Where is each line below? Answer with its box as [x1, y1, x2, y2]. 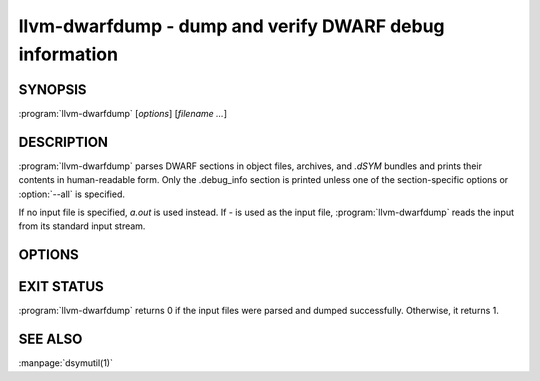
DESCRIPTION [18, 133, 109, 150]
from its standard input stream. [18, 220, 146, 232]
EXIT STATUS [18, 278, 104, 295]
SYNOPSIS [18, 81, 87, 98]
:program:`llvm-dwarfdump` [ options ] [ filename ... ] [18, 107, 227, 119]
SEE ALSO [18, 331, 83, 348]
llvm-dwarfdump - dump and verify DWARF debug [18, 15, 445, 37]
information [18, 43, 119, 65]
